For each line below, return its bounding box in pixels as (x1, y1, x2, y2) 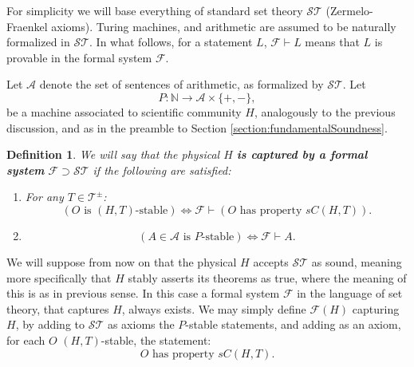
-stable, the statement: (101, 331, 211, 348)
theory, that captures (6, 300, 109, 317)
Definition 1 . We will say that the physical (6, 146, 220, 163)
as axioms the (107, 316, 175, 333)
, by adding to (15, 316, 85, 333)
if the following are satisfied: (93, 161, 231, 178)
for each (6, 331, 45, 348)
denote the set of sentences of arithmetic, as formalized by (39, 76, 324, 93)
